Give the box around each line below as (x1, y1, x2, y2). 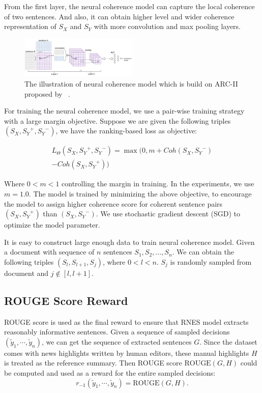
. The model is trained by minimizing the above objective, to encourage (28, 188, 252, 199)
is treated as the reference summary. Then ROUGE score (4, 357, 182, 368)
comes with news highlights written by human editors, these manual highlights (4, 347, 249, 358)
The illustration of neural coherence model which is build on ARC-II (24, 78, 238, 89)
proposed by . (24, 88, 70, 99)
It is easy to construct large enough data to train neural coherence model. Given (4, 236, 255, 247)
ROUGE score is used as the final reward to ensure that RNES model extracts (4, 316, 249, 327)
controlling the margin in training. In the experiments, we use (62, 178, 254, 189)
